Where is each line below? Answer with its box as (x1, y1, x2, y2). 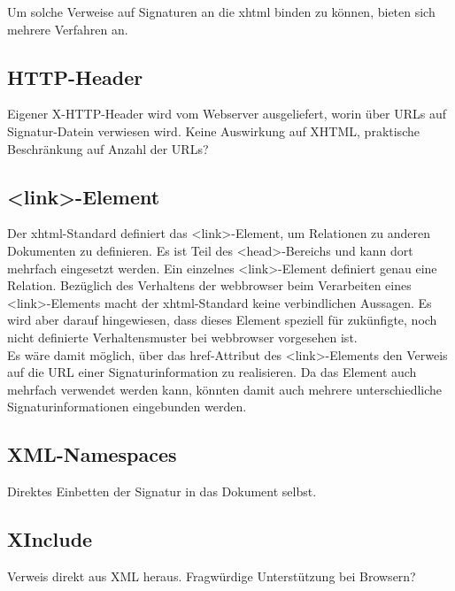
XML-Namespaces (7, 441, 177, 468)
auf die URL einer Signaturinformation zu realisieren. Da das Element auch (7, 363, 417, 381)
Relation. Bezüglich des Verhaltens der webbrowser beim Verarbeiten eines (7, 276, 412, 295)
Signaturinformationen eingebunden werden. (7, 397, 247, 416)
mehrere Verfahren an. (7, 19, 128, 38)
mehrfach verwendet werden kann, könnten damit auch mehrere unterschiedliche (7, 380, 443, 398)
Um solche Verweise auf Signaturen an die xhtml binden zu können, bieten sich (7, 3, 436, 20)
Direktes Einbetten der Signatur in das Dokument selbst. (7, 482, 317, 501)
